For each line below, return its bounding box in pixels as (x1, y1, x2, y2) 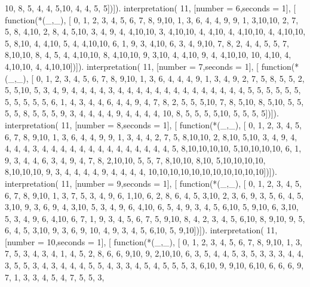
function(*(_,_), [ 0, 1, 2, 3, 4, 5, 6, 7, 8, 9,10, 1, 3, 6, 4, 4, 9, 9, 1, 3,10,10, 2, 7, (5, 13, 299, 26)
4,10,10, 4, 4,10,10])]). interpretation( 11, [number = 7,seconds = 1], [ (5, 60, 259, 72)
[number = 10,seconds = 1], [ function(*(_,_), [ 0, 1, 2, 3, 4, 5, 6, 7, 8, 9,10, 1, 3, (5, 235, 302, 248)
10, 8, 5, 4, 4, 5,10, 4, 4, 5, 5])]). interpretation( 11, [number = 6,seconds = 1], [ (5, 2, 296, 14)
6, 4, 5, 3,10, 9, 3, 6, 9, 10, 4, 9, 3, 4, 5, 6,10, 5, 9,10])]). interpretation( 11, (5, 224, 278, 236)
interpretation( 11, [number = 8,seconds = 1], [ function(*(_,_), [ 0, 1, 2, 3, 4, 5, (5, 118, 302, 131)
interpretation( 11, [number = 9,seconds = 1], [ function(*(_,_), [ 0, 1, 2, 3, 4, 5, (5, 177, 302, 189)
